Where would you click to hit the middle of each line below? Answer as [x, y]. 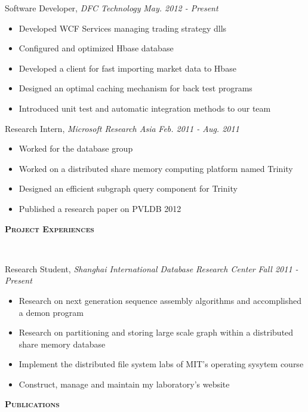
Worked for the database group [76, 148]
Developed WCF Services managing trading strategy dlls [123, 28]
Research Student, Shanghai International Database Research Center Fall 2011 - [152, 268]
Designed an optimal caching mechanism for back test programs [135, 88]
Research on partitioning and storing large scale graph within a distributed [156, 332]
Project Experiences [50, 228]
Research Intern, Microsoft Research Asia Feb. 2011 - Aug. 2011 [122, 128]
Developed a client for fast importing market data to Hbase [127, 68]
